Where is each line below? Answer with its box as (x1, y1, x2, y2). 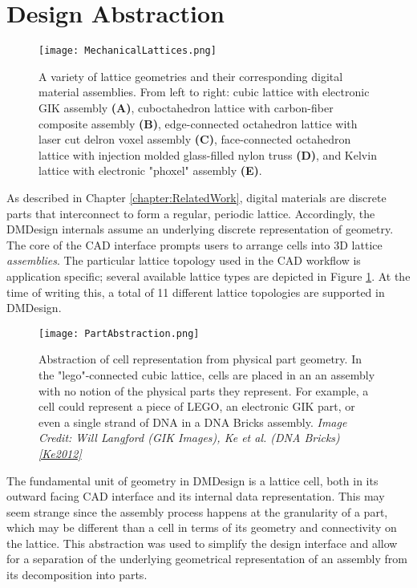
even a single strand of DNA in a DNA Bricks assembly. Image (38, 413, 347, 430)
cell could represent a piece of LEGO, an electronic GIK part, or (38, 398, 355, 415)
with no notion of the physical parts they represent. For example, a (38, 382, 369, 399)
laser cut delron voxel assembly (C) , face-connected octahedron (38, 131, 351, 148)
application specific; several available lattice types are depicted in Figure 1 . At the (6, 267, 411, 284)
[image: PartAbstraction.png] (38, 327, 200, 339)
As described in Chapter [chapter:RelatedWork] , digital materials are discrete (6, 189, 387, 205)
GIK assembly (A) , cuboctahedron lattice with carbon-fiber (38, 99, 334, 116)
